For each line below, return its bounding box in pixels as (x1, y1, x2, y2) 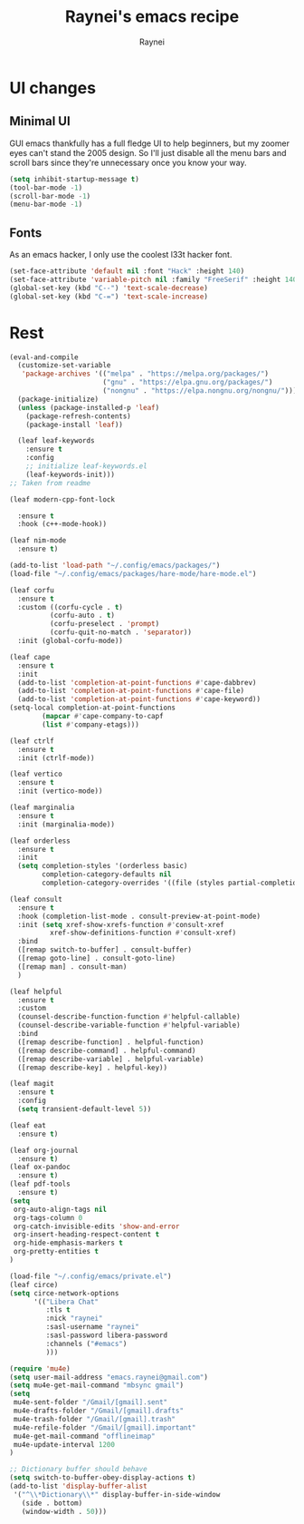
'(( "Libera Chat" (33, 1297, 100, 1306)
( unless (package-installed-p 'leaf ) (17, 403, 160, 412)
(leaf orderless (9, 836, 71, 845)
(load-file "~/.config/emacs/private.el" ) (9, 1272, 172, 1281)
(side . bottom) (21, 1499, 83, 1508)
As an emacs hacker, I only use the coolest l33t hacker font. (9, 249, 233, 260)
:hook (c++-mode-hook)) (17, 520, 107, 529)
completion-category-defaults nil (42, 870, 172, 879)
